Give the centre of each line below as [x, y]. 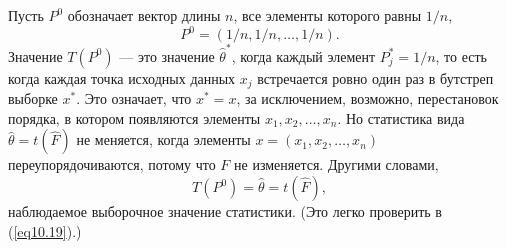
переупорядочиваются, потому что [112, 164]
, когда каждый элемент [303, 55]
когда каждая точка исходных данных [122, 77]
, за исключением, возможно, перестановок [367, 98]
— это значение [167, 55]
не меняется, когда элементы [163, 139]
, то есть [461, 55]
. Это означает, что [134, 98]
